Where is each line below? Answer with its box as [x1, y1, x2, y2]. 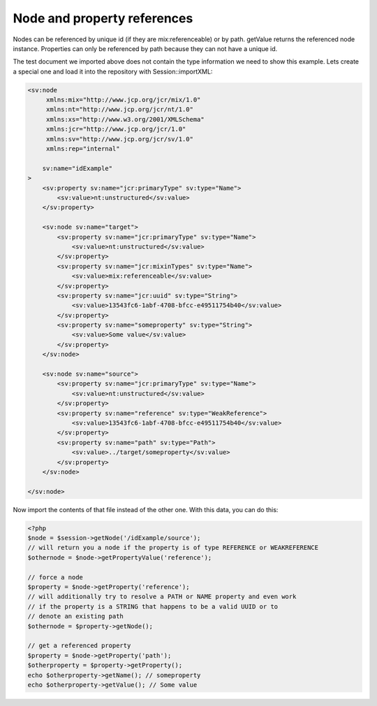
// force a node [27, 573, 84, 581]
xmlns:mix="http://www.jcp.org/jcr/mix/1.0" [45, 96, 201, 104]
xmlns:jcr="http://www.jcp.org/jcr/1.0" [45, 125, 186, 133]
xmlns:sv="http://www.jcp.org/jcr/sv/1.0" [45, 135, 193, 143]
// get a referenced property [27, 642, 131, 650]
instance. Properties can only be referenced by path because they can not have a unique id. [13, 44, 278, 52]
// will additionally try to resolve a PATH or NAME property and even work [27, 593, 297, 601]
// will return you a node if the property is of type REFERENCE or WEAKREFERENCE [27, 544, 319, 552]
